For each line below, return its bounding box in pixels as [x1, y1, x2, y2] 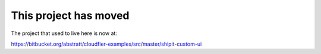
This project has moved [11, 9, 130, 22]
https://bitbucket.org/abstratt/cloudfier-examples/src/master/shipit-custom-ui [11, 40, 202, 47]
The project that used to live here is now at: [11, 30, 117, 37]
